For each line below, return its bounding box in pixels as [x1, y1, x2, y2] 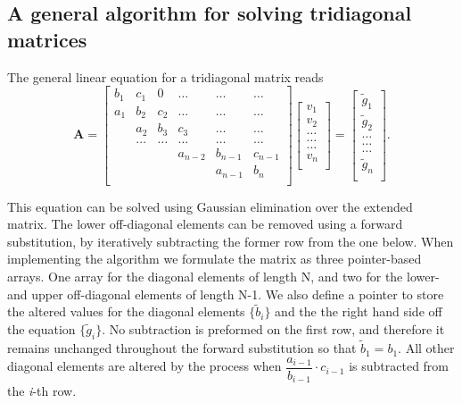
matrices [7, 25, 87, 53]
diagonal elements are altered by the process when [7, 357, 282, 375]
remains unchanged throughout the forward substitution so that [7, 339, 357, 357]
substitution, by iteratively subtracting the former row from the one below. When [7, 231, 454, 250]
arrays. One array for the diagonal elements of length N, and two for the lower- [7, 267, 440, 286]
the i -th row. [7, 382, 77, 400]
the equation [7, 320, 76, 339]
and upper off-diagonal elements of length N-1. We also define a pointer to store [7, 284, 444, 303]
